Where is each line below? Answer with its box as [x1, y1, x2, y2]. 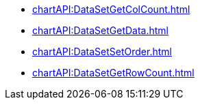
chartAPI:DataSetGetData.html [32, 25, 169, 36]
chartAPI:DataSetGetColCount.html [32, 3, 190, 15]
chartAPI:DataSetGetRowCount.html [32, 67, 195, 78]
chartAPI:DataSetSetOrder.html [32, 46, 172, 57]
